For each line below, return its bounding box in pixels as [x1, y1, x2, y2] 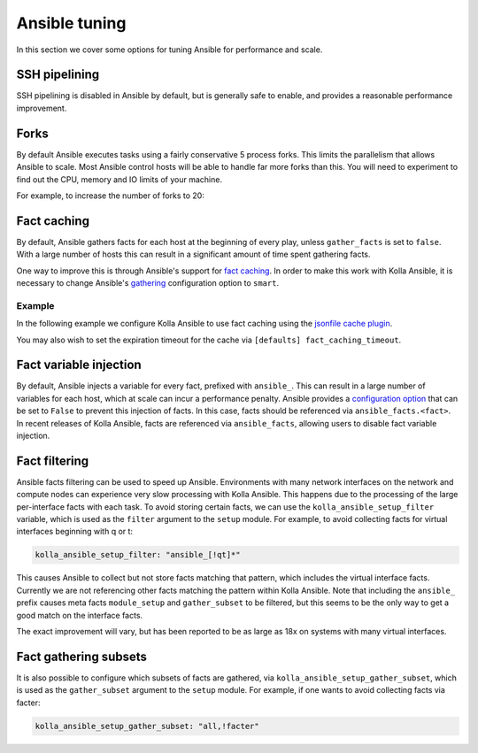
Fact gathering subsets [16, 649, 148, 664]
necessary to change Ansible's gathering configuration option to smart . [16, 278, 279, 288]
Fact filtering [16, 453, 89, 468]
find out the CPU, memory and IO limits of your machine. [16, 173, 223, 185]
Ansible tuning [16, 13, 127, 33]
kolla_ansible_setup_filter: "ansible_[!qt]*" [35, 549, 241, 560]
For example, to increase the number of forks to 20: [16, 190, 205, 201]
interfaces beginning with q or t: [16, 526, 133, 537]
